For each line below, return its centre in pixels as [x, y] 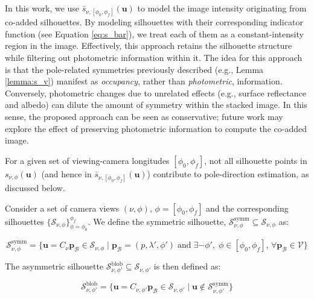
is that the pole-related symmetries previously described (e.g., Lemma [134, 69]
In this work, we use [42, 8]
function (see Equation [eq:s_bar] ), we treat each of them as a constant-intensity [154, 33]
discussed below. [35, 187]
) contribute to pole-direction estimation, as [228, 173]
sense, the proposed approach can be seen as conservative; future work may [144, 116]
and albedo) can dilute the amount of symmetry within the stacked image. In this [156, 105]
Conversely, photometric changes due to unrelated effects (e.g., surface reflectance [155, 93]
